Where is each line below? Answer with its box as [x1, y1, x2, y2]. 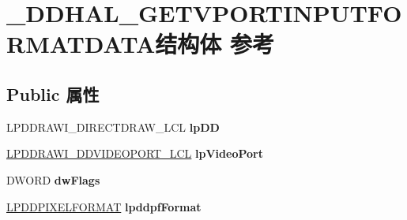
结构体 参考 [155, 28, 274, 60]
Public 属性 [6, 81, 100, 106]
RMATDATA [6, 28, 156, 60]
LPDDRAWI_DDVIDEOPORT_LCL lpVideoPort [6, 145, 263, 162]
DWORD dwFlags [6, 171, 100, 188]
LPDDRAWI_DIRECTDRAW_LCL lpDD [6, 118, 220, 135]
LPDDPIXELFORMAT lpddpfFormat [6, 198, 202, 214]
